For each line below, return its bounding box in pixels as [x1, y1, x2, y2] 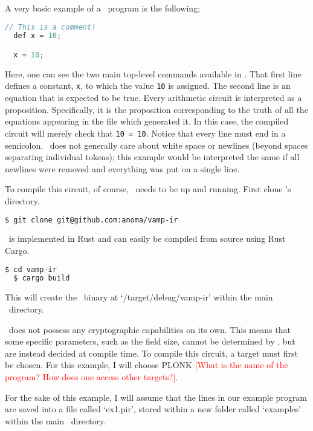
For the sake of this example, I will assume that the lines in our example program [5, 390, 308, 403]
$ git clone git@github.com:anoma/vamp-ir [5, 215, 178, 224]
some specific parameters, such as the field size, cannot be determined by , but [5, 335, 295, 348]
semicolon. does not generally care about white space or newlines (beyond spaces [5, 138, 308, 151]
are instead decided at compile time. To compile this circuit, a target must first [5, 346, 298, 359]
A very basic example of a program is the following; [5, 2, 201, 14]
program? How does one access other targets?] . [5, 370, 178, 383]
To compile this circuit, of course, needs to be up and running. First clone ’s [5, 183, 291, 195]
